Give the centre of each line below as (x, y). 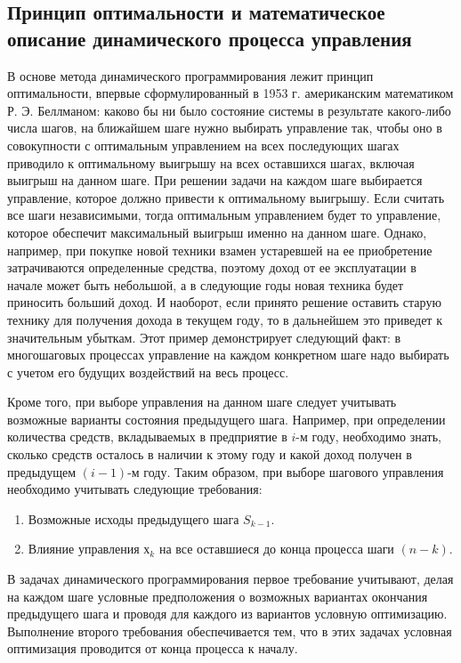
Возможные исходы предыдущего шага (133, 518)
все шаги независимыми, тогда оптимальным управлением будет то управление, (224, 215)
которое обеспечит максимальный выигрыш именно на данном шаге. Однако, (217, 232)
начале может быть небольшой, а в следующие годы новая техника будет (206, 284)
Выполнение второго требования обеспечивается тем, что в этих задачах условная (230, 631)
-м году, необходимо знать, (368, 437)
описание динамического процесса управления (210, 38)
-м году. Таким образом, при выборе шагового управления (286, 471)
